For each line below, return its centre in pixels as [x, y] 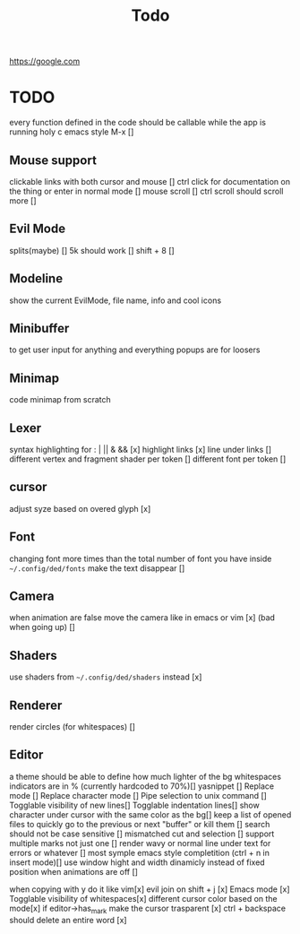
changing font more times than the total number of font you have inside [141, 558]
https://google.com [45, 61]
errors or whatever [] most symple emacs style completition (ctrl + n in [140, 852]
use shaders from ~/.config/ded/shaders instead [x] [106, 677]
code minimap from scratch [60, 400]
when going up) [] [43, 627]
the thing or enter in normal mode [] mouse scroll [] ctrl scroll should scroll [146, 191]
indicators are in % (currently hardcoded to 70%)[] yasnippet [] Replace [142, 786]
